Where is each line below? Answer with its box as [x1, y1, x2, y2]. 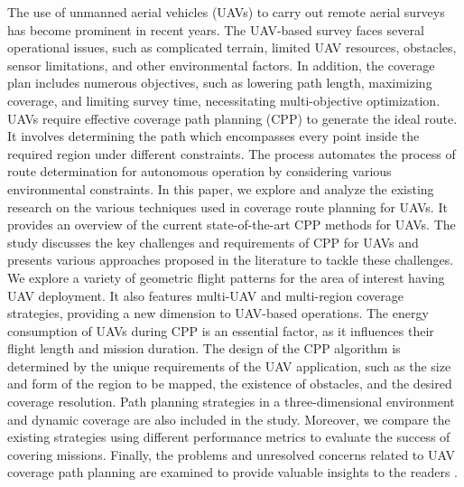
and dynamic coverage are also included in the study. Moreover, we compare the [7, 409, 450, 428]
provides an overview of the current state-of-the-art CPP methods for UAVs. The [7, 215, 456, 234]
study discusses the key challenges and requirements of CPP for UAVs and [7, 232, 419, 251]
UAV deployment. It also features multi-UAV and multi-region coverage [7, 286, 404, 304]
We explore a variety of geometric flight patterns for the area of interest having [7, 267, 445, 286]
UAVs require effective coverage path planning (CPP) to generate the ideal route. [7, 108, 458, 127]
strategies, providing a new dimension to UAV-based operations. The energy [7, 304, 429, 323]
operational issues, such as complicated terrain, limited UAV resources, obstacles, [7, 38, 457, 57]
